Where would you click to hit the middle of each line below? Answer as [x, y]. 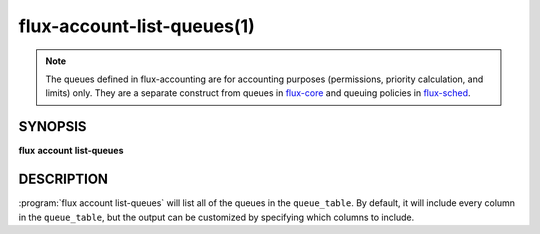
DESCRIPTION [63, 179]
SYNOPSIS [52, 126]
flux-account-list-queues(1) [136, 26]
